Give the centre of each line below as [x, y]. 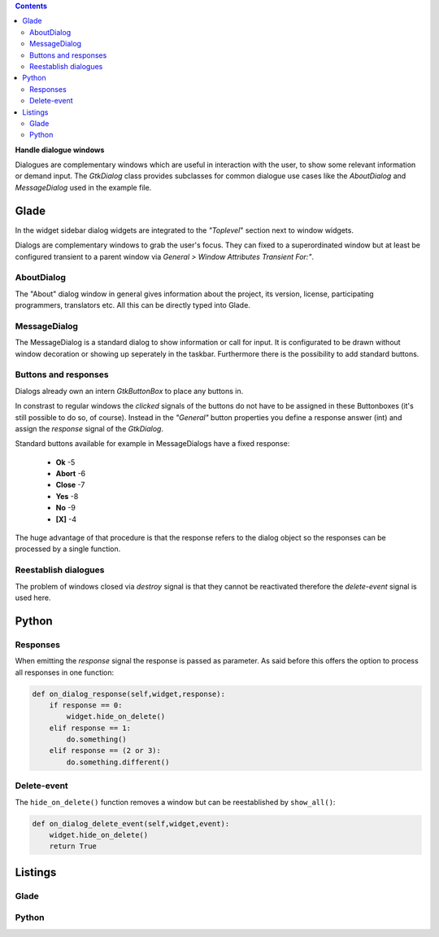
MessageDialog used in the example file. [83, 187]
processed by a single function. [68, 549]
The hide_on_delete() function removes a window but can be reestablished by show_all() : [175, 802]
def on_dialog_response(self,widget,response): [128, 694]
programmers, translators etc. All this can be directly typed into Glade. [133, 305]
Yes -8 [67, 496]
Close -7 [70, 485]
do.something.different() [118, 762]
